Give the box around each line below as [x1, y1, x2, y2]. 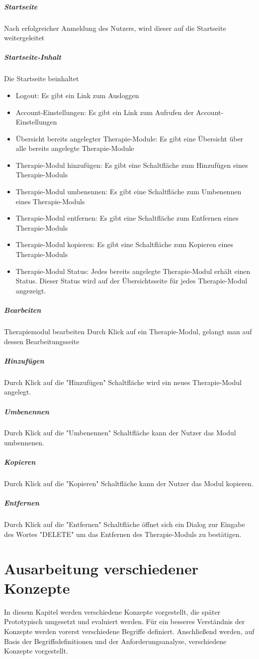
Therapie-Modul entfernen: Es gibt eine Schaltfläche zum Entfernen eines [15, 213, 239, 223]
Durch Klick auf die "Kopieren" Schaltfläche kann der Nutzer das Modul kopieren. [4, 478, 254, 489]
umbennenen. [4, 437, 44, 448]
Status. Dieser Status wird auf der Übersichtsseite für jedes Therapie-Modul [15, 275, 248, 286]
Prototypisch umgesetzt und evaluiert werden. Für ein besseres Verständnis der [4, 616, 245, 627]
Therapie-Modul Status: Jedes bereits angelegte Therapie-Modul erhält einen [15, 265, 251, 276]
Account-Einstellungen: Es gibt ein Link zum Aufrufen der [15, 107, 194, 117]
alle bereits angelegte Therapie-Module [15, 143, 134, 153]
